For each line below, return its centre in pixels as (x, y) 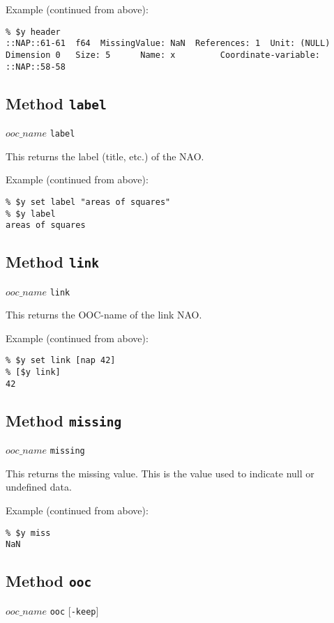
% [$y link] (33, 372)
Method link (52, 262)
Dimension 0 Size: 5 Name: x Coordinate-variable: (163, 55)
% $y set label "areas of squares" (88, 202)
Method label (56, 103)
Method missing (64, 420)
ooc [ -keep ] (74, 610)
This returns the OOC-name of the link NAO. (104, 315)
